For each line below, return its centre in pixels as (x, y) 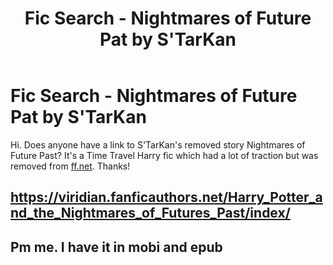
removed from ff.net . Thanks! (70, 166)
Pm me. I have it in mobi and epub (116, 247)
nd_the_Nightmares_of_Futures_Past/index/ (150, 213)
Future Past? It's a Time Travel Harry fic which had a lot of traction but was (164, 155)
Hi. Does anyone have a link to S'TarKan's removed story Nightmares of (158, 144)
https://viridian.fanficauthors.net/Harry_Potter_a (166, 197)
